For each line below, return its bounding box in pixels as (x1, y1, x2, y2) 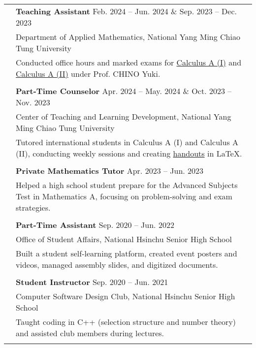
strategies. (16, 202, 51, 213)
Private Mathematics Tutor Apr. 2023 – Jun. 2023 (16, 165, 204, 176)
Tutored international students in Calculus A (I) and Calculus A (16, 136, 239, 148)
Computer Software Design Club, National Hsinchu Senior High (16, 290, 235, 302)
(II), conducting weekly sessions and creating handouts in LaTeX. (16, 148, 242, 159)
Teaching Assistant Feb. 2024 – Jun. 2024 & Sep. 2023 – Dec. (16, 5, 237, 17)
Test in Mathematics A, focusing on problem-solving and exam (16, 190, 232, 202)
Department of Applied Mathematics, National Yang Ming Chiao (16, 31, 240, 42)
